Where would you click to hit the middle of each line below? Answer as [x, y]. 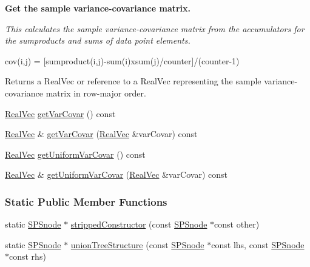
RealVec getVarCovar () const [60, 113]
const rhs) [28, 256]
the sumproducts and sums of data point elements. [98, 40]
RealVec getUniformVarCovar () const [75, 154]
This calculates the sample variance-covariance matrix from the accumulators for [155, 28]
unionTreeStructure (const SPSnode [137, 244]
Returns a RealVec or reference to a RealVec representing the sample [133, 81]
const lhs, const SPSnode [258, 244]
